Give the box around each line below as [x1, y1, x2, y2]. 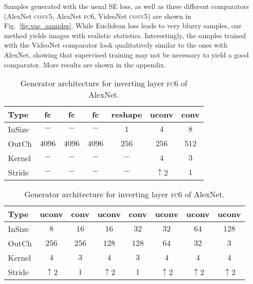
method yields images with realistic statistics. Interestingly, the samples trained [4, 30, 246, 40]
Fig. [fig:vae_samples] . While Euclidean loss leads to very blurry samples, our [4, 20, 242, 31]
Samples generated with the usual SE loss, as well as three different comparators [4, 1, 249, 11]
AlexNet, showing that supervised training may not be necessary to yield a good [4, 49, 249, 59]
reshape [111, 109, 142, 120]
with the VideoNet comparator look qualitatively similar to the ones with [4, 40, 228, 50]
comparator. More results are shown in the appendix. [4, 59, 166, 69]
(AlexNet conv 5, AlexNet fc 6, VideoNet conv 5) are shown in [4, 10, 191, 21]
